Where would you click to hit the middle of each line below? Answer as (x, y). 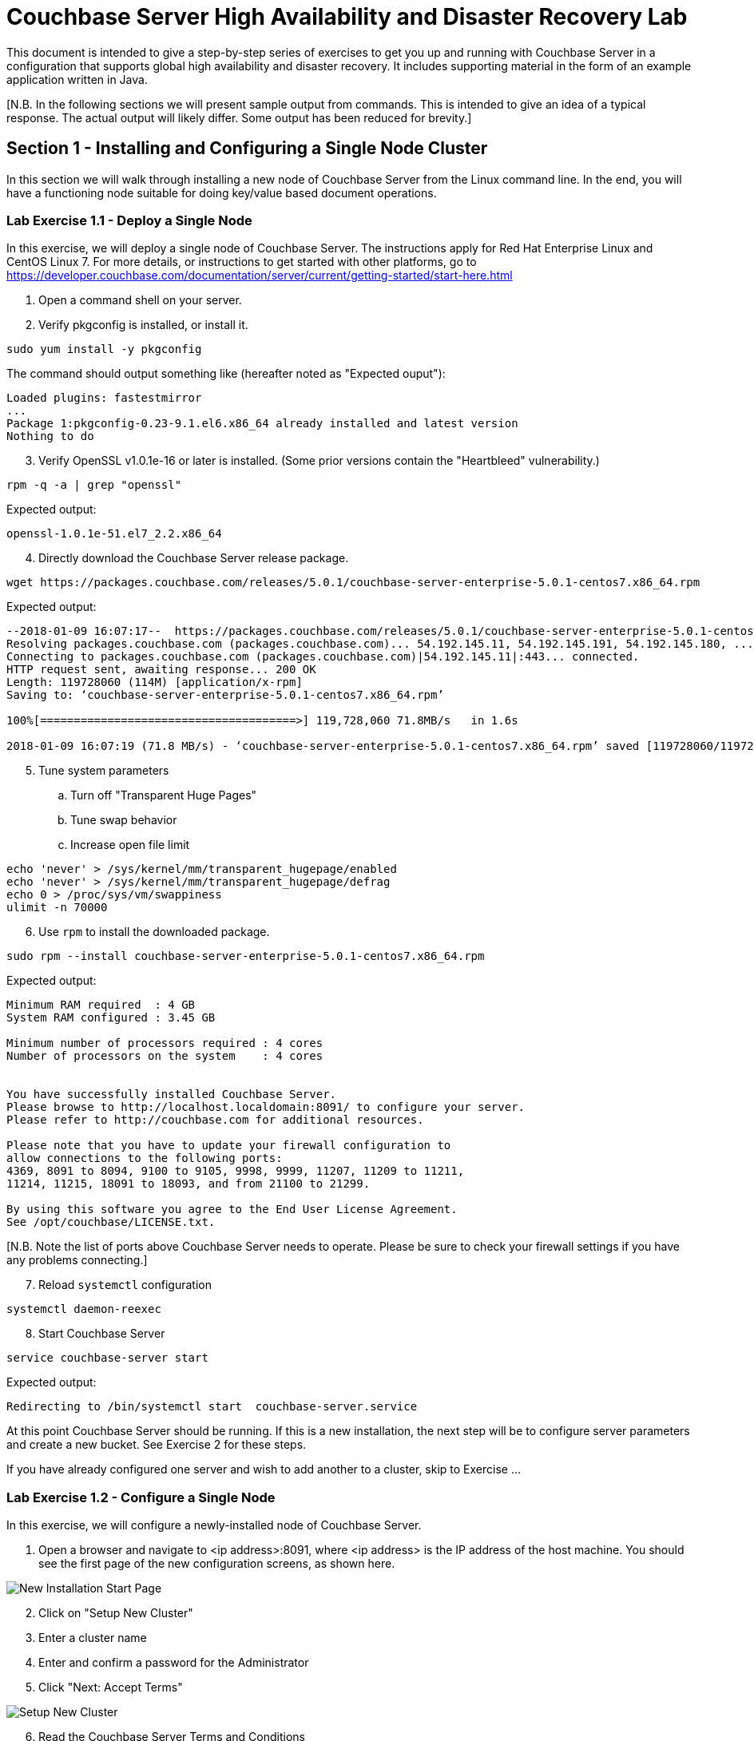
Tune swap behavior (124, 820)
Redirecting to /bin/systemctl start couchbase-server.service (212, 1407)
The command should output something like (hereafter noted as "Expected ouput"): (226, 374)
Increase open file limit (130, 845)
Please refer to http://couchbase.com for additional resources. (215, 1120)
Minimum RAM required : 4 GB (101, 1005)
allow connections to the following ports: (145, 1158)
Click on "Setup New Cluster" (116, 1613)
